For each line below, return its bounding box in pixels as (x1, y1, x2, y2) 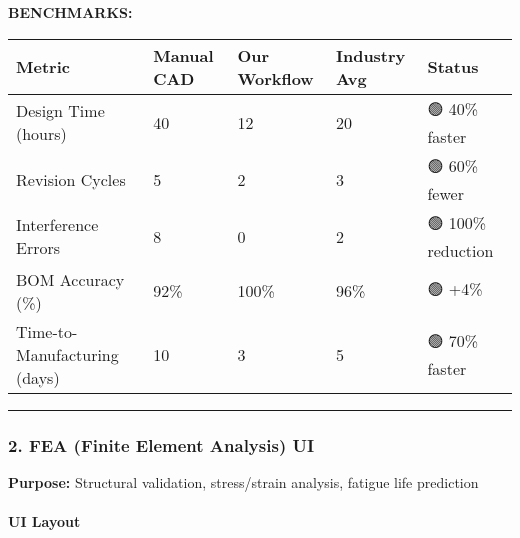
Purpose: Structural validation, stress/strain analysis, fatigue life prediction (8, 471, 479, 492)
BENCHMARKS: (8, 2, 133, 22)
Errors (16, 236, 61, 260)
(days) (16, 365, 60, 389)
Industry (335, 43, 406, 67)
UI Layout (8, 511, 81, 531)
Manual (153, 43, 214, 67)
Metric (16, 55, 70, 79)
